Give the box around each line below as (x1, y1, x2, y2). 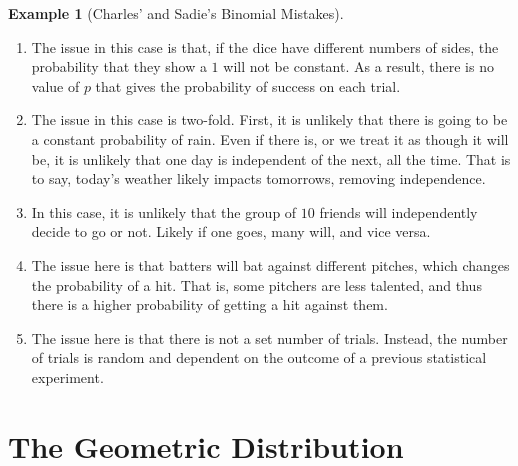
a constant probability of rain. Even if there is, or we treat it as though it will (31, 128, 509, 149)
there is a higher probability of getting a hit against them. (31, 294, 388, 315)
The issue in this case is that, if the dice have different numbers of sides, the (31, 36, 499, 57)
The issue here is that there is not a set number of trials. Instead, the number (31, 327, 508, 348)
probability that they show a (31, 56, 207, 77)
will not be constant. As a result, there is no (223, 56, 494, 77)
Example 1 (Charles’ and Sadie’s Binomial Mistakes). (8, 3, 344, 23)
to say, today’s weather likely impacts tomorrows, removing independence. (31, 168, 486, 189)
